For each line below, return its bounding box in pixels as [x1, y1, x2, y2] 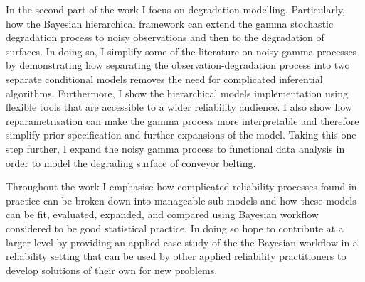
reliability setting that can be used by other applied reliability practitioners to [6, 249, 347, 264]
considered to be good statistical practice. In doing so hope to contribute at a [6, 220, 344, 235]
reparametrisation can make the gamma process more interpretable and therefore [6, 113, 359, 128]
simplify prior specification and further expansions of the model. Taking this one [6, 127, 356, 142]
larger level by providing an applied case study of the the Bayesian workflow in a [6, 234, 358, 249]
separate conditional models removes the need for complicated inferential [6, 71, 323, 86]
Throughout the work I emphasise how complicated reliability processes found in [6, 179, 357, 194]
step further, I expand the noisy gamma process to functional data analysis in [6, 141, 345, 156]
